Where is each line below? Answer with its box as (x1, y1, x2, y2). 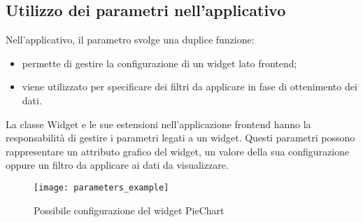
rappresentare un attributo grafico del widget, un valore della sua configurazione (6, 144, 350, 158)
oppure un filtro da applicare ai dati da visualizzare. (6, 158, 229, 172)
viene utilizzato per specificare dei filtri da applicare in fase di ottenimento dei (22, 79, 357, 94)
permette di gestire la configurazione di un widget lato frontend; (22, 55, 297, 70)
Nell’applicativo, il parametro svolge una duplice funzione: (6, 32, 255, 47)
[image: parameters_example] (34, 182, 169, 193)
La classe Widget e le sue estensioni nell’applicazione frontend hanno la (6, 116, 311, 131)
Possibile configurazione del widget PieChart (34, 202, 225, 217)
